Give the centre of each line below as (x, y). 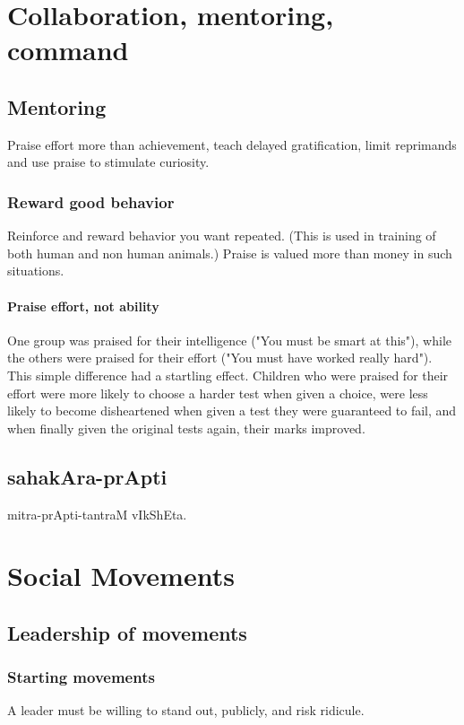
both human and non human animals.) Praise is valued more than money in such (230, 253)
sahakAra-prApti (87, 476)
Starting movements (81, 677)
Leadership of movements (127, 632)
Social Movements (121, 576)
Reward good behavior (91, 201)
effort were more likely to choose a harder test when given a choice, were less (218, 393)
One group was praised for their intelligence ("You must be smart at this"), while (229, 340)
